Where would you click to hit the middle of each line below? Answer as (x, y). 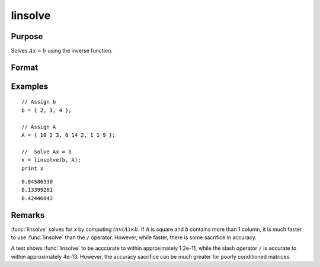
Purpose (27, 36)
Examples (30, 86)
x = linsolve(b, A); (51, 160)
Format (25, 67)
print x (33, 168)
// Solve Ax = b (47, 152)
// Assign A (39, 127)
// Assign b (39, 102)
